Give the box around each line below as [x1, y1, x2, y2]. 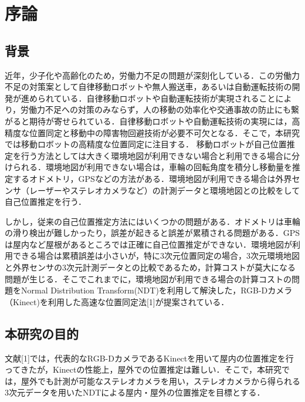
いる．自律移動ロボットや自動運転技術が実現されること [62, 92, 276, 104]
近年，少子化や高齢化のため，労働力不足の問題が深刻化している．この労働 [5, 69, 292, 81]
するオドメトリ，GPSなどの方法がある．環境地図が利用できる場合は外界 [12, 172, 292, 184]
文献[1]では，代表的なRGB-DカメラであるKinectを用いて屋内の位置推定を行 [5, 352, 294, 364]
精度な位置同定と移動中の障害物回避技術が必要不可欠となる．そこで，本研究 [5, 126, 300, 138]
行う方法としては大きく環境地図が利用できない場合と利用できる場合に [21, 149, 292, 161]
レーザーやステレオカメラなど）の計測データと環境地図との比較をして [29, 184, 300, 196]
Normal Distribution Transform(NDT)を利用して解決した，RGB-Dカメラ [21, 284, 293, 296]
